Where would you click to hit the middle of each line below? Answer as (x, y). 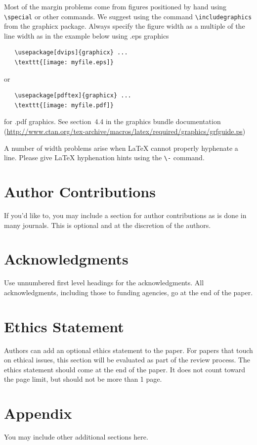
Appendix (38, 413)
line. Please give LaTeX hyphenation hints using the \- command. (104, 157)
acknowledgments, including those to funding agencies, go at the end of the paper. (128, 292)
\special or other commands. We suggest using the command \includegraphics (128, 16)
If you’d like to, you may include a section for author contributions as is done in (125, 215)
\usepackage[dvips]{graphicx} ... (71, 53)
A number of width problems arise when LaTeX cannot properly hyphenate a (121, 148)
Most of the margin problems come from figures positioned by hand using (115, 6)
